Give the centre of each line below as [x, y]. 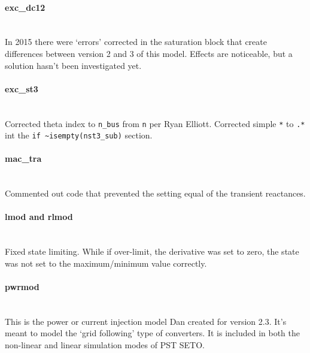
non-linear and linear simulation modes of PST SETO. [105, 345]
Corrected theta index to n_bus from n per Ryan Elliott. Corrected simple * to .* [155, 123]
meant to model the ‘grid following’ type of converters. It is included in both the [153, 333]
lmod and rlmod [39, 217]
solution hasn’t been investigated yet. [73, 65]
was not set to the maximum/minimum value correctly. [106, 263]
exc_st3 [22, 88]
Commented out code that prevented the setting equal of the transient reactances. [155, 193]
